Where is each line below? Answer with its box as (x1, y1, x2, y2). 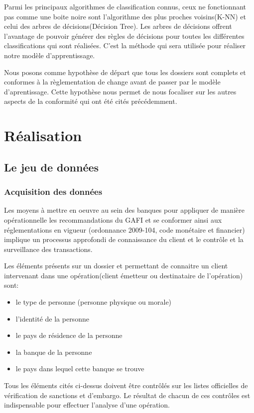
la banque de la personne (15, 346, 92, 357)
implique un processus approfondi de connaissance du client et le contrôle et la (4, 234, 244, 245)
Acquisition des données (4, 185, 103, 198)
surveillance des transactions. (4, 244, 93, 254)
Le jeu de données (4, 159, 99, 174)
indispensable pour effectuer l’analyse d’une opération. (4, 400, 170, 410)
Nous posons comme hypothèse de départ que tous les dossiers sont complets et (4, 67, 246, 77)
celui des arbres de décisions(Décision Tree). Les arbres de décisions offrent (4, 21, 232, 31)
